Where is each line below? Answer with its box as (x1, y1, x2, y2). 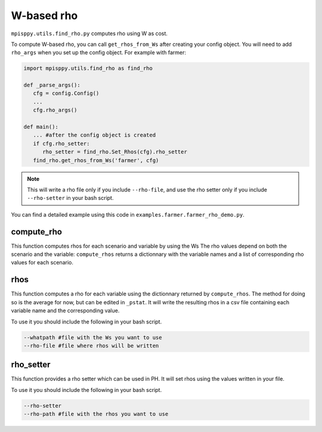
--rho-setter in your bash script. (27, 195, 114, 202)
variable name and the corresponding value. (11, 307, 120, 314)
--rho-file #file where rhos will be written (23, 342, 159, 349)
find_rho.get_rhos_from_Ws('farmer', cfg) (33, 157, 159, 163)
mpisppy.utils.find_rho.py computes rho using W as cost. (11, 30, 168, 37)
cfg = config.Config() (33, 90, 100, 97)
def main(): (23, 124, 59, 131)
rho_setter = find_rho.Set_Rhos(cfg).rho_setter (42, 149, 187, 155)
